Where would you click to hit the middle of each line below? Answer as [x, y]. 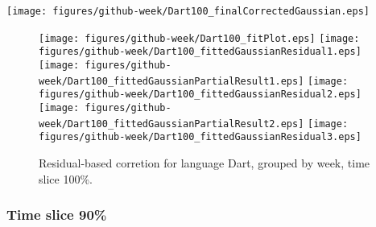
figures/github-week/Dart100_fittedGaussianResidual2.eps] [200, 95]
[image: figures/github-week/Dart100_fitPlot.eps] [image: [199, 38]
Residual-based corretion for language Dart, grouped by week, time [205, 162]
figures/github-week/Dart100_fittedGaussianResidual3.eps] [200, 137]
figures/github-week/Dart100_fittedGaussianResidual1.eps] [200, 52]
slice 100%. [66, 178]
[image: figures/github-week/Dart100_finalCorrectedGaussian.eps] [188, 11]
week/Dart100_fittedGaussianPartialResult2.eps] [171, 124]
